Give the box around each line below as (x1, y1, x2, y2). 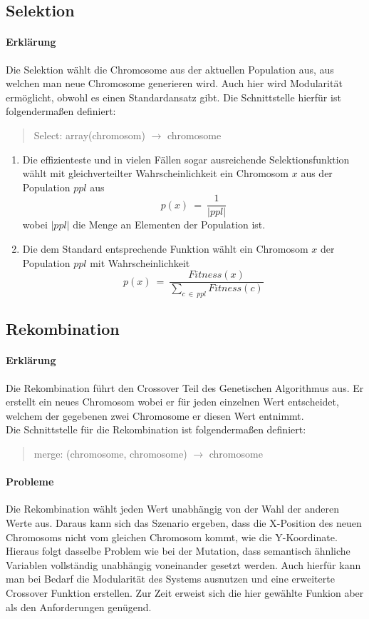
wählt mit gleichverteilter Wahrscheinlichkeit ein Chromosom (22, 166, 289, 181)
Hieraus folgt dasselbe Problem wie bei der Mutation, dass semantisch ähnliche (6, 543, 350, 558)
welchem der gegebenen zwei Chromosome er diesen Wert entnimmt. (6, 408, 304, 423)
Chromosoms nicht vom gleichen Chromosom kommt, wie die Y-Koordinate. (6, 529, 338, 544)
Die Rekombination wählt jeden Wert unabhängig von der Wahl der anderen (6, 501, 340, 516)
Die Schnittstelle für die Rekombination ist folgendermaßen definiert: (6, 422, 306, 437)
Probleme (6, 474, 54, 489)
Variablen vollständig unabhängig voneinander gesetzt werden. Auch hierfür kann (6, 557, 361, 572)
